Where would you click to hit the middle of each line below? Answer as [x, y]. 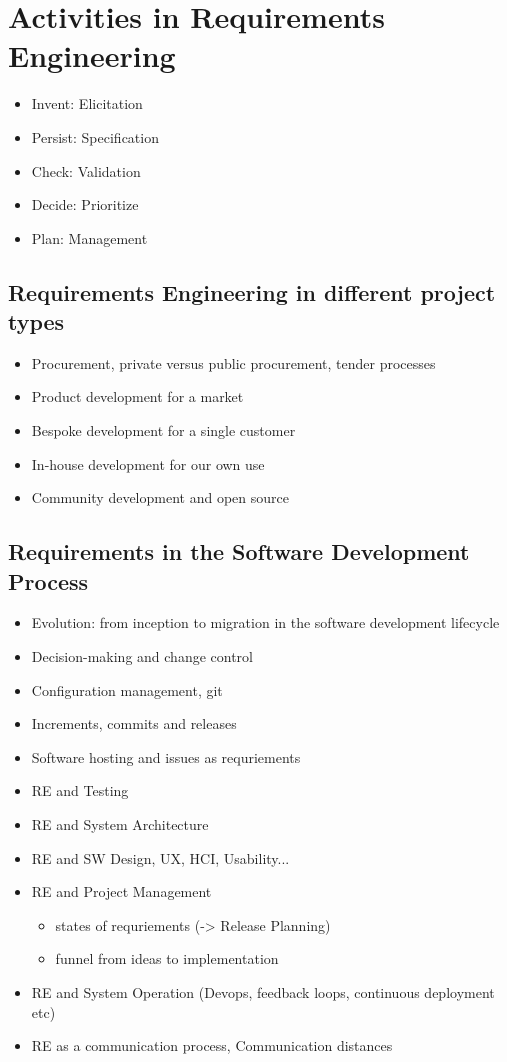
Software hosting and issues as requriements [166, 756]
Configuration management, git [127, 689]
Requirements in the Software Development [239, 551]
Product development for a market [137, 396]
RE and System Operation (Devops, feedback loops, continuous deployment [263, 991]
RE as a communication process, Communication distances [212, 1045]
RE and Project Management [121, 891]
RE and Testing [80, 790]
